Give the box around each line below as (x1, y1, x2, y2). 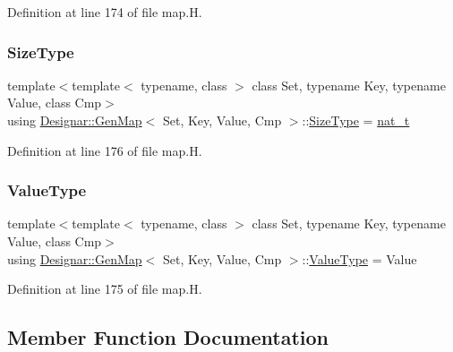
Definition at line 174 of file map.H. (7, 3, 202, 21)
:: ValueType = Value (302, 249, 417, 268)
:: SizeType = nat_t (302, 111, 410, 129)
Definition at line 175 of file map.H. (7, 279, 202, 298)
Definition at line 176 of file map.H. (7, 141, 202, 159)
